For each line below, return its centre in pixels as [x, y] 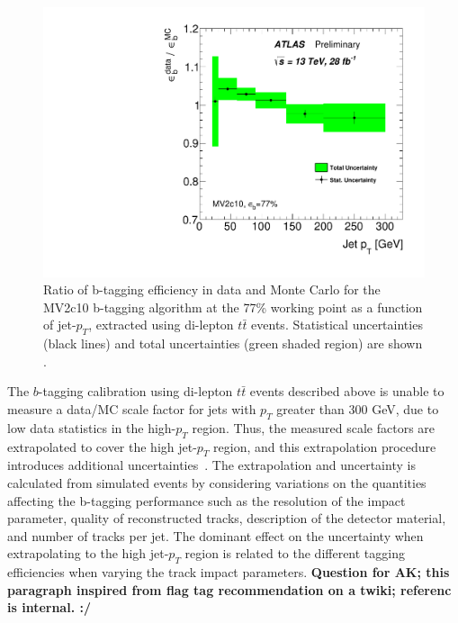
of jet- [60, 325]
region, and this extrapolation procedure [325, 446]
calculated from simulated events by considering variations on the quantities [217, 483]
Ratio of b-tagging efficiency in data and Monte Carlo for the [212, 289]
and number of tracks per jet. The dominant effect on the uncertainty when [216, 535]
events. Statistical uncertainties [337, 325]
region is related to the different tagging [295, 553]
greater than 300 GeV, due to [358, 409]
